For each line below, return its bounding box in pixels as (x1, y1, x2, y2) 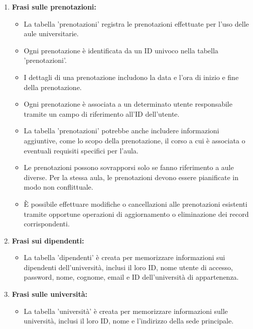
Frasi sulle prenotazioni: (12, 2, 96, 12)
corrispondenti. (24, 218, 70, 229)
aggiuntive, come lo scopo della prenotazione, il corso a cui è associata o (24, 135, 245, 145)
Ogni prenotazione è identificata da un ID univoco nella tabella (24, 45, 218, 55)
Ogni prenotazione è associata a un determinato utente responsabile (24, 99, 232, 109)
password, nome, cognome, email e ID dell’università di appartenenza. (24, 272, 239, 282)
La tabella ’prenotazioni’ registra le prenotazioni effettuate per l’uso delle (24, 18, 249, 29)
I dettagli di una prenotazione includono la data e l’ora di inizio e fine (24, 71, 239, 82)
